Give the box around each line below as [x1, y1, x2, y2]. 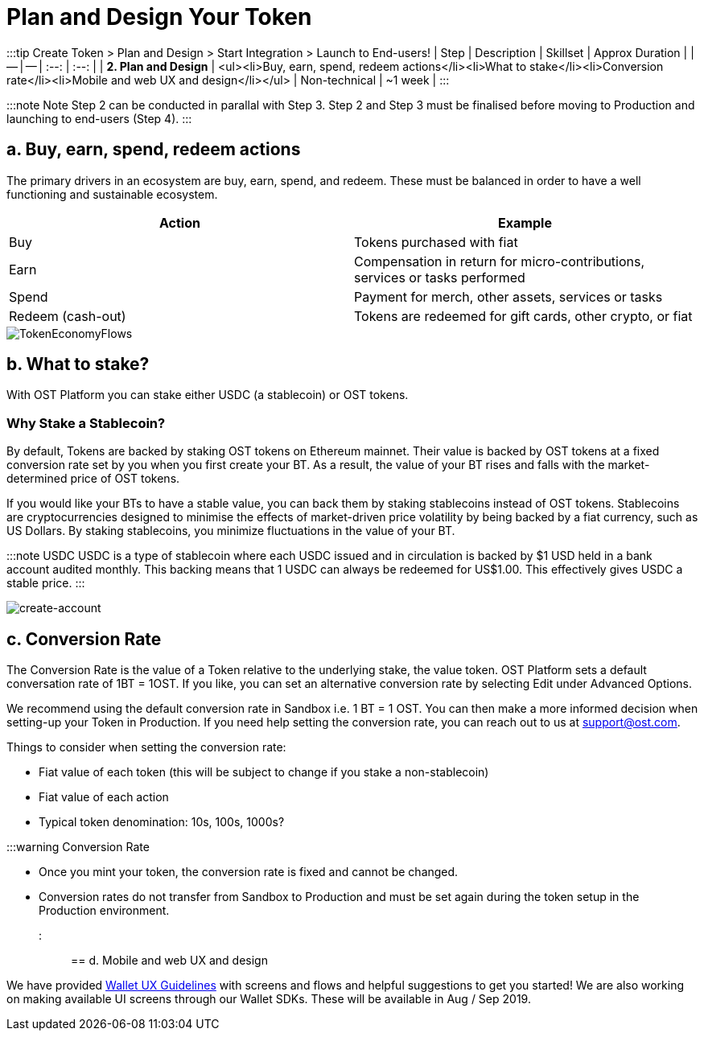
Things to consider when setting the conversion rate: [6, 740, 286, 755]
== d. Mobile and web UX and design [71, 953, 268, 968]
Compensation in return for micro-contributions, [354, 253, 645, 270]
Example [498, 214, 552, 231]
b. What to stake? [6, 354, 150, 375]
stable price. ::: [6, 576, 85, 591]
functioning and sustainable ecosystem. [6, 187, 218, 201]
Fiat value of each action [39, 790, 169, 804]
